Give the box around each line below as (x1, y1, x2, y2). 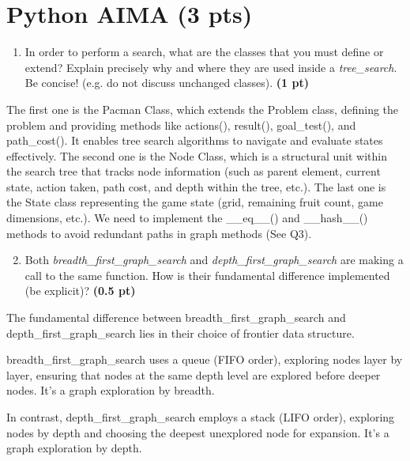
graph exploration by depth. (6, 440, 142, 456)
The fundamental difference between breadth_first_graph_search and (6, 309, 346, 326)
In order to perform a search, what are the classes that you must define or (24, 43, 384, 60)
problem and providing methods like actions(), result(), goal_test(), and (6, 116, 356, 133)
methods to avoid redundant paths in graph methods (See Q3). (6, 225, 312, 241)
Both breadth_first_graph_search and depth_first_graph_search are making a (24, 251, 404, 268)
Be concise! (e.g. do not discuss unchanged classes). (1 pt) (24, 74, 309, 91)
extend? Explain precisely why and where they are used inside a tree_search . (24, 59, 397, 75)
